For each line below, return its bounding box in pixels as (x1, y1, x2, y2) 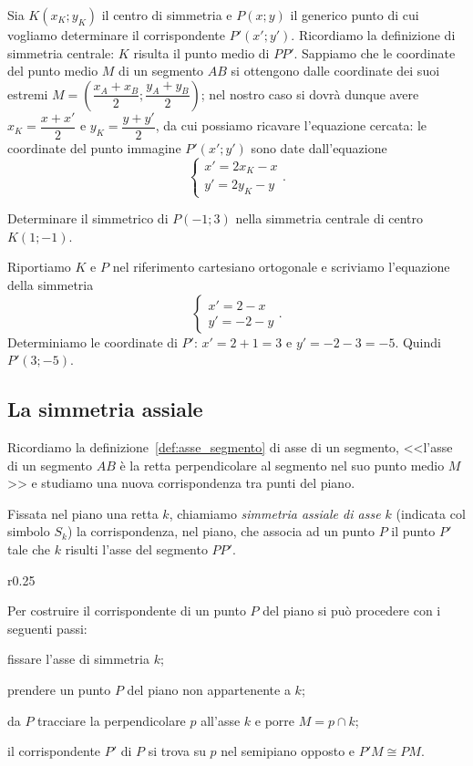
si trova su (148, 741, 206, 761)
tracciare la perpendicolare (37, 710, 186, 730)
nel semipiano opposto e (221, 741, 355, 761)
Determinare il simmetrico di (7, 209, 169, 228)
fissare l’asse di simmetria (7, 649, 149, 668)
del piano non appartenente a (127, 679, 291, 699)
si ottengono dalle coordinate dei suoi (231, 61, 440, 80)
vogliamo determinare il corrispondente (7, 26, 226, 44)
